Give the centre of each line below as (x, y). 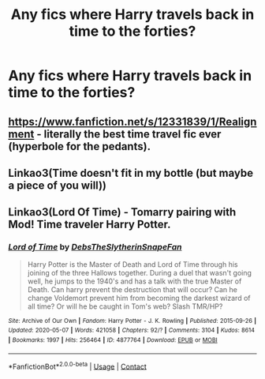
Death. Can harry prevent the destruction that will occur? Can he (132, 289)
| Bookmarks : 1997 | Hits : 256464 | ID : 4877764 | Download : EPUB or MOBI (113, 340)
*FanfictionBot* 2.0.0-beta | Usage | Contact (78, 366)
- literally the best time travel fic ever (129, 134)
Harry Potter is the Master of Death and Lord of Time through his (132, 264)
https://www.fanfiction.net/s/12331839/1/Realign (132, 121)
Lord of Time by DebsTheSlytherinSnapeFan (95, 247)
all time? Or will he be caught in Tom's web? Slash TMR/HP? (125, 306)
